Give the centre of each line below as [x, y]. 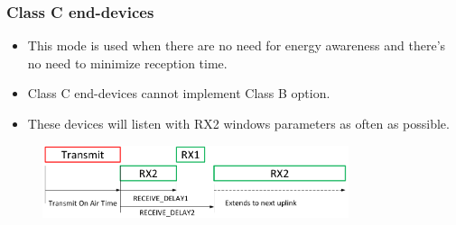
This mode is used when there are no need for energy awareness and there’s [237, 45]
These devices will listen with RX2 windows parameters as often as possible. [238, 123]
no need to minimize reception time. [127, 63]
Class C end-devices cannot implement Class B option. [179, 93]
